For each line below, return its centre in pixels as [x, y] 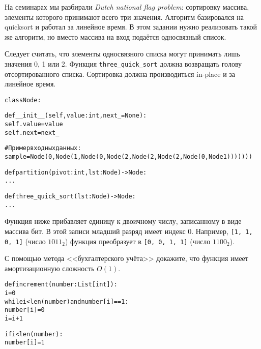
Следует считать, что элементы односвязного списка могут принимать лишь [122, 54]
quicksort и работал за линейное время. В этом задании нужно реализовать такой [131, 27]
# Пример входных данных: [43, 148]
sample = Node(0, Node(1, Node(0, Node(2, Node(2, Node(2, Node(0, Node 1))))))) [128, 157]
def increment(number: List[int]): [61, 285]
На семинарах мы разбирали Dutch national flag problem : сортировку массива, [127, 7]
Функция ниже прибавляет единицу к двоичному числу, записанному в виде [123, 221]
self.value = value [34, 124]
